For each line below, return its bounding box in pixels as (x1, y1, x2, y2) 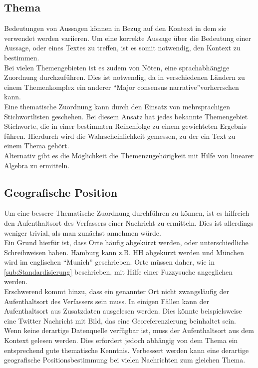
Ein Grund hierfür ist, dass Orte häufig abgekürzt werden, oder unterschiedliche (4, 237, 249, 248)
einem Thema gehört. (4, 140, 69, 151)
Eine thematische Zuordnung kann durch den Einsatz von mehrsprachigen (4, 101, 231, 111)
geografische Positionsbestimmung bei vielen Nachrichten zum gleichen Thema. (4, 355, 246, 365)
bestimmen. (4, 52, 39, 62)
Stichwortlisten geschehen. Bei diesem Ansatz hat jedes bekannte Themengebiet (4, 111, 248, 121)
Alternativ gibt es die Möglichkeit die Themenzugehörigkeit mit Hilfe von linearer (4, 150, 254, 160)
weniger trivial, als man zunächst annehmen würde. (4, 227, 161, 238)
